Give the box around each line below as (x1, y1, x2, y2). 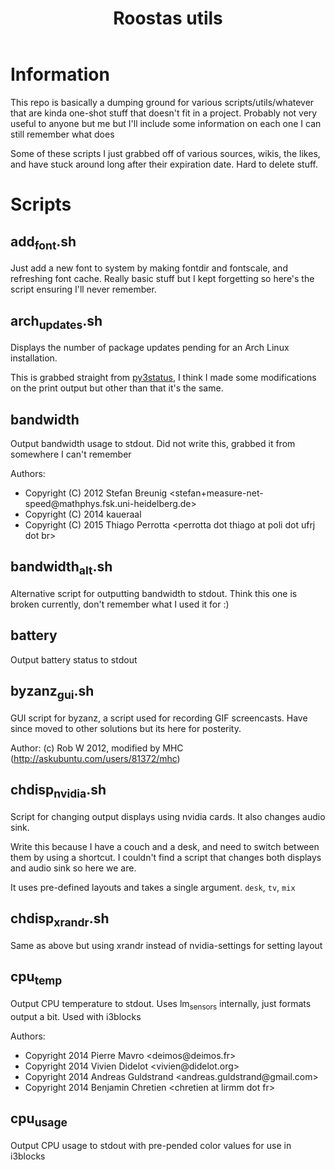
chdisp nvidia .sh (10, 782, 107, 801)
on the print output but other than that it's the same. (10, 382, 224, 394)
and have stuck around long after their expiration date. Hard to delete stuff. (10, 158, 318, 170)
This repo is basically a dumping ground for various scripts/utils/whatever (10, 96, 315, 108)
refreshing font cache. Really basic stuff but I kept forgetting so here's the (10, 273, 315, 285)
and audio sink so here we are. (10, 862, 137, 874)
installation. (10, 352, 58, 364)
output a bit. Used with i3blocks (10, 1010, 142, 1022)
